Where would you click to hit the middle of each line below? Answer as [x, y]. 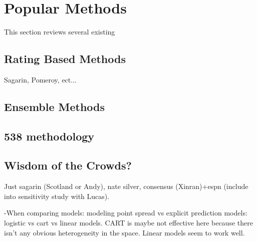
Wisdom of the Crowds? [68, 165]
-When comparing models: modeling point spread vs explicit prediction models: [126, 213]
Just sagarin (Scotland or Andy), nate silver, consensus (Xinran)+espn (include [126, 186]
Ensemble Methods [55, 106]
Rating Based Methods [65, 59]
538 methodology [49, 136]
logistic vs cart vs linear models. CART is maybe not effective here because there [128, 223]
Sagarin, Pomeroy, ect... [40, 79]
